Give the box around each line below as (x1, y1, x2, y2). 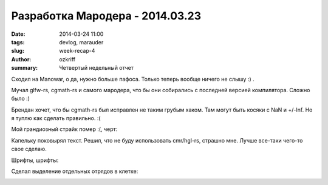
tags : (11, 38, 25, 45)
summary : (11, 64, 38, 72)
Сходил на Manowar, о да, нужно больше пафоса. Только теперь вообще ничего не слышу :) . (11, 75, 255, 82)
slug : (11, 47, 24, 55)
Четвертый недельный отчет (59, 64, 134, 72)
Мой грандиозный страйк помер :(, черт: (11, 126, 118, 133)
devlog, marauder (59, 38, 104, 45)
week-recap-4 (59, 47, 95, 55)
